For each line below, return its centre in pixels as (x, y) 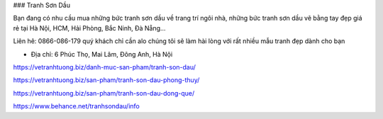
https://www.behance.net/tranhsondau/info (76, 106)
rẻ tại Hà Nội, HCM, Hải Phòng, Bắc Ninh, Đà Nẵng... (89, 28)
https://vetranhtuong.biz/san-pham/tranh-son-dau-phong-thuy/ (106, 80)
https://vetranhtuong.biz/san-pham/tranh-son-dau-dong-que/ (104, 93)
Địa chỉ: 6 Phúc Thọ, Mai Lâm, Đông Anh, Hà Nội (102, 54)
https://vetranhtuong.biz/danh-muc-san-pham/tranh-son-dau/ (105, 67)
